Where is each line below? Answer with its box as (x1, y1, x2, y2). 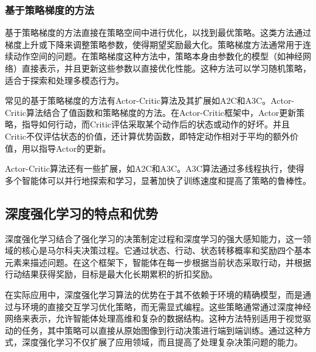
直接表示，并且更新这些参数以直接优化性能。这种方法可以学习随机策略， (21, 62, 311, 74)
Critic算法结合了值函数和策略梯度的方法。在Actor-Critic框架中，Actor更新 (5, 106, 297, 118)
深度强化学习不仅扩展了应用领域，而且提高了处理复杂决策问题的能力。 (21, 336, 303, 348)
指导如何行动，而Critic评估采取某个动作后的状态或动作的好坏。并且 (21, 118, 290, 130)
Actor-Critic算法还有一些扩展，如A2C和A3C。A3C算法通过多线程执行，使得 (5, 162, 304, 175)
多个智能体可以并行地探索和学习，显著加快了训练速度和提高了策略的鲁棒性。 (5, 174, 311, 186)
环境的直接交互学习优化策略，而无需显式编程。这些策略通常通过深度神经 (21, 300, 311, 313)
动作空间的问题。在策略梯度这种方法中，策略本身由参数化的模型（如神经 (13, 50, 303, 63)
